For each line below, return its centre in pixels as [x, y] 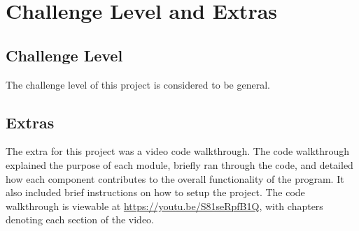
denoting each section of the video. [80, 219]
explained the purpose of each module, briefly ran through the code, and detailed [179, 164]
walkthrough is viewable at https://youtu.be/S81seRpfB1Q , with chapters [164, 206]
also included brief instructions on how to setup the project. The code [155, 192]
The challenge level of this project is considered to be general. [138, 84]
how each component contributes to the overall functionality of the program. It [175, 178]
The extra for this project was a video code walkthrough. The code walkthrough [178, 151]
